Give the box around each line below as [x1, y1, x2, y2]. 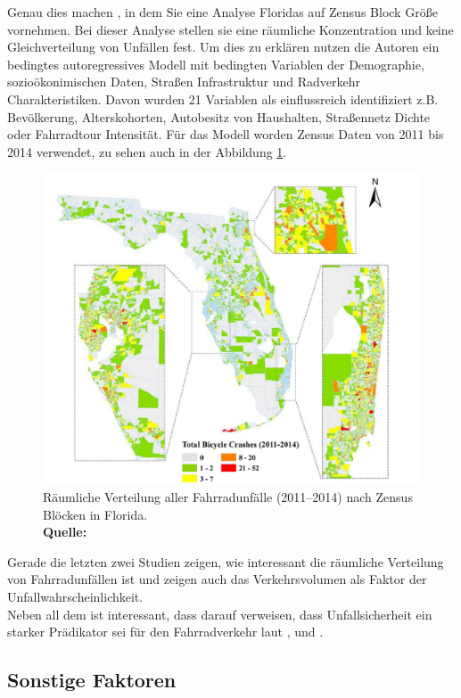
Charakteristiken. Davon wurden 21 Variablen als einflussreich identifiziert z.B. [7, 89, 439, 108]
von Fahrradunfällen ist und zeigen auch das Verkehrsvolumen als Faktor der [7, 570, 427, 588]
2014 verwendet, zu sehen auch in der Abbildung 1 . [7, 142, 287, 160]
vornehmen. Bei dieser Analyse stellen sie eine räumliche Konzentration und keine [7, 20, 454, 38]
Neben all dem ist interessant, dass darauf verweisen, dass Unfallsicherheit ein [7, 604, 432, 623]
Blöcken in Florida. [43, 505, 148, 523]
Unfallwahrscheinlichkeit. [7, 587, 144, 605]
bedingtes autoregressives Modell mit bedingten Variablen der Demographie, [7, 54, 424, 73]
